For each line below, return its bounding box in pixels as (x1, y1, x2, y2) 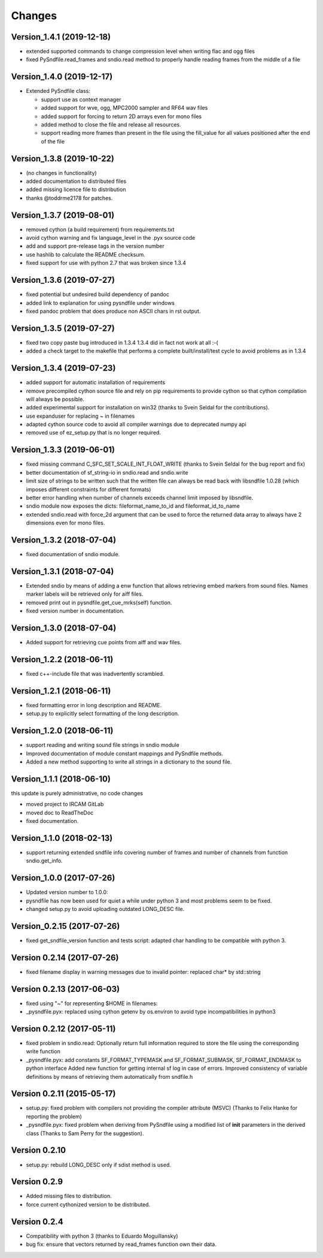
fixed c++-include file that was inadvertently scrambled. (26, 670, 164, 677)
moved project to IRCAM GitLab (26, 801, 104, 808)
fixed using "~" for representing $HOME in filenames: (26, 1000, 158, 1007)
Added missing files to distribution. (26, 1193, 112, 1200)
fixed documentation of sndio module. (26, 551, 120, 558)
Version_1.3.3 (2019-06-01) (11, 445, 115, 455)
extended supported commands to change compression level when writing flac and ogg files (26, 48, 255, 55)
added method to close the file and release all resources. (41, 120, 182, 128)
